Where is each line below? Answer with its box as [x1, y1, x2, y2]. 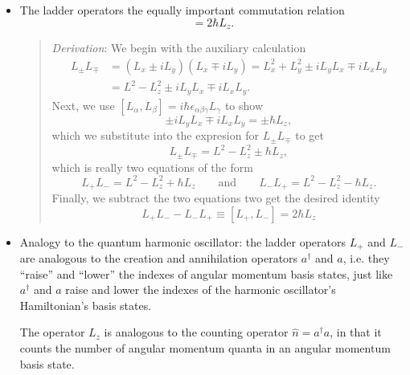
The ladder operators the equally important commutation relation [19, 2, 345, 18]
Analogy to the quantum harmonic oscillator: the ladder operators [19, 233, 346, 250]
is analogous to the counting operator [104, 324, 289, 340]
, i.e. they [342, 250, 390, 267]
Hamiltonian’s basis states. [19, 296, 152, 313]
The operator [19, 324, 85, 340]
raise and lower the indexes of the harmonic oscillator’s [65, 281, 336, 298]
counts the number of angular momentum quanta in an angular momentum [19, 340, 391, 357]
